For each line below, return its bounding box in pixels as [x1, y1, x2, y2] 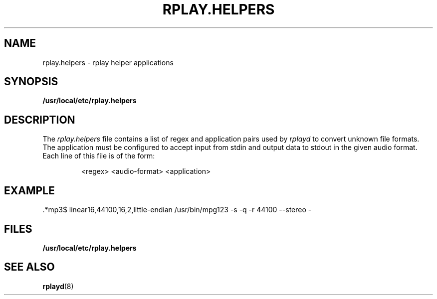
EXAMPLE [4, 184, 55, 197]
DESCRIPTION [4, 113, 75, 126]
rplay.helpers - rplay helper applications [42, 58, 174, 67]
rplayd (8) [42, 282, 74, 291]
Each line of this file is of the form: [42, 151, 155, 160]
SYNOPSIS [4, 75, 58, 88]
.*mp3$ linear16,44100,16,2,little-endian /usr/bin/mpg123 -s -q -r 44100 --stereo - [42, 205, 312, 214]
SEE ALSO [4, 261, 55, 274]
